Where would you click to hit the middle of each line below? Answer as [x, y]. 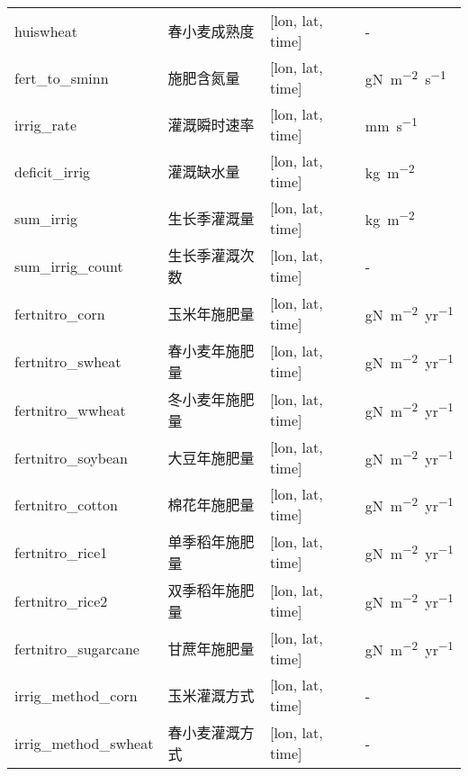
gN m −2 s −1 [405, 77]
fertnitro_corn [60, 313]
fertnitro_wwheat [70, 410]
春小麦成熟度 [211, 31]
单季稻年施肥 [211, 541]
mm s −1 [391, 124]
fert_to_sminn [62, 77]
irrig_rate [46, 124]
